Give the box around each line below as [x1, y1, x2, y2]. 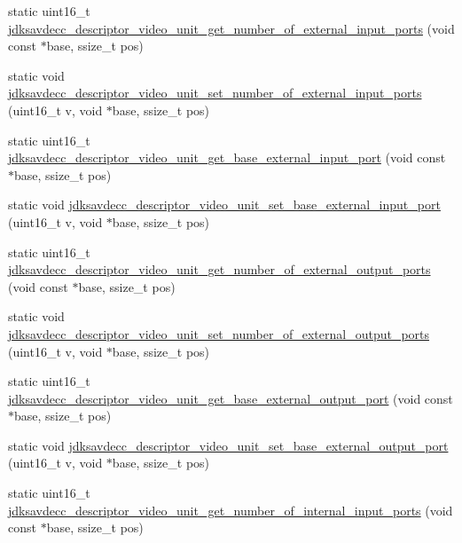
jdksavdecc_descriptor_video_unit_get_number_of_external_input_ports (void [8, 19, 455, 37]
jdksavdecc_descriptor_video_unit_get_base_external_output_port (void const [8, 389, 453, 407]
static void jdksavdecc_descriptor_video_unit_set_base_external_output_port [8, 436, 449, 454]
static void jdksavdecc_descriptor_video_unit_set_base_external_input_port [8, 195, 441, 214]
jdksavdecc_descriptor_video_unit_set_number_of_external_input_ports [8, 83, 422, 102]
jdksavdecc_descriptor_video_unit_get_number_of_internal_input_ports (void [8, 500, 453, 519]
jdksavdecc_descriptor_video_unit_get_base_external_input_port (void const [8, 148, 446, 167]
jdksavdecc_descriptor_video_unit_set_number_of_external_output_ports [8, 324, 430, 342]
